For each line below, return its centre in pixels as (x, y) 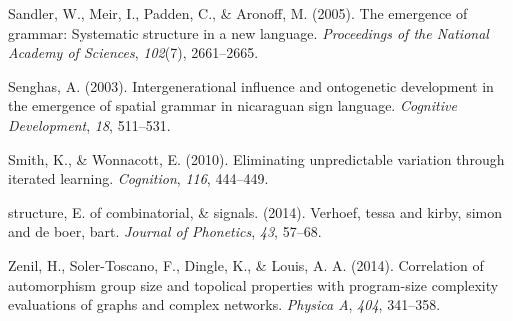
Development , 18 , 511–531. (89, 124)
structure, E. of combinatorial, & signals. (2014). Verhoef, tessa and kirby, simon (255, 211)
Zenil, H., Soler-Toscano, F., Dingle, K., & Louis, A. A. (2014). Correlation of (246, 264)
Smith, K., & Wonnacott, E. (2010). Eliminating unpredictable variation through (256, 158)
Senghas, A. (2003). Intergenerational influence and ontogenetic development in (251, 85)
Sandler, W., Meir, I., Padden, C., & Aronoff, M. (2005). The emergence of (238, 13)
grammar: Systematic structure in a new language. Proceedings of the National (248, 32)
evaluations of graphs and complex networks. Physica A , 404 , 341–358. (224, 304)
